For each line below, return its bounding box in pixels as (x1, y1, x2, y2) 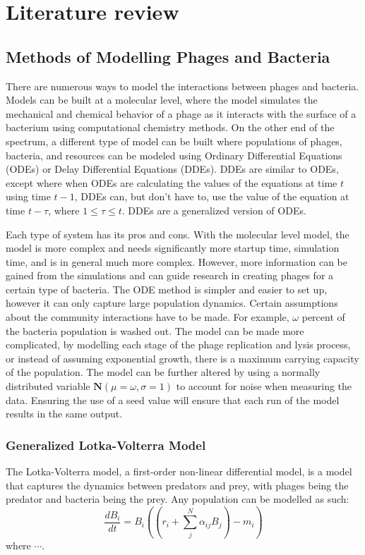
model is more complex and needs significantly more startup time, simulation (6, 240, 340, 255)
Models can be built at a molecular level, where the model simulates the (6, 92, 318, 107)
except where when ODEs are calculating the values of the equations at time (6, 175, 337, 190)
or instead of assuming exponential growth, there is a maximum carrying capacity (6, 350, 359, 365)
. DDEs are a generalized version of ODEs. (121, 202, 306, 217)
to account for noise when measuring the (176, 379, 352, 394)
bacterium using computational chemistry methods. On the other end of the (6, 120, 335, 135)
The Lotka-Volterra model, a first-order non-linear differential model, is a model (6, 464, 352, 479)
